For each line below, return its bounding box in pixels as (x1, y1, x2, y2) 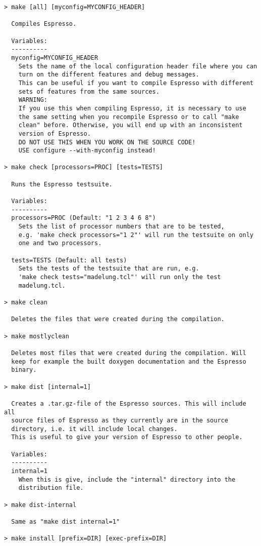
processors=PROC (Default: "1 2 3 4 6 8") (11, 214, 156, 222)
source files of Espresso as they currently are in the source (11, 417, 228, 424)
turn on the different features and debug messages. (18, 71, 199, 79)
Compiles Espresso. (11, 20, 77, 28)
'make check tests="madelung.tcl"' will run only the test (18, 274, 221, 281)
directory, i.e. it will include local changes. (11, 425, 178, 433)
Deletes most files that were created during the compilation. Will (11, 349, 246, 357)
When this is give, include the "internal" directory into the (18, 476, 236, 483)
